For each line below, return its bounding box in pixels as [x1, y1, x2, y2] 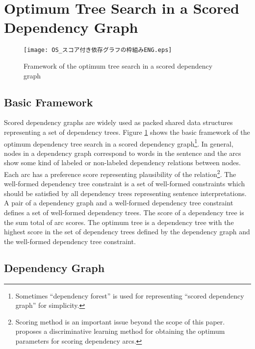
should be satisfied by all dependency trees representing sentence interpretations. [4, 188, 247, 198]
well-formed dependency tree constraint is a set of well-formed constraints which [4, 178, 245, 189]
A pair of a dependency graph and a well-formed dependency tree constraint [4, 198, 233, 208]
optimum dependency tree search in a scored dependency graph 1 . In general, [4, 137, 233, 149]
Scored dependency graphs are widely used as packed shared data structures [4, 117, 233, 127]
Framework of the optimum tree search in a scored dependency [24, 60, 213, 71]
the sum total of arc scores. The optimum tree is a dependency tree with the [4, 217, 234, 227]
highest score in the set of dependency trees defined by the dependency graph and [4, 226, 250, 237]
